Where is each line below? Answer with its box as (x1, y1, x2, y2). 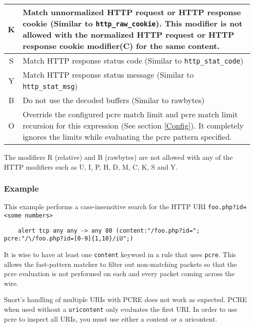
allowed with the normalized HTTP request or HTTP (22, 29, 234, 40)
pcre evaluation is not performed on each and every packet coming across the (4, 268, 235, 279)
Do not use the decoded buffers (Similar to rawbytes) (22, 94, 205, 106)
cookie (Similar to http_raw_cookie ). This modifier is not (22, 18, 243, 29)
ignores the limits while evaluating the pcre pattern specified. (22, 131, 232, 142)
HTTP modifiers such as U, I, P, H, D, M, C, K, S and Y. (4, 161, 178, 172)
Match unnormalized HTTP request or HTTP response (22, 6, 241, 18)
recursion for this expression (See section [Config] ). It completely (22, 120, 244, 131)
